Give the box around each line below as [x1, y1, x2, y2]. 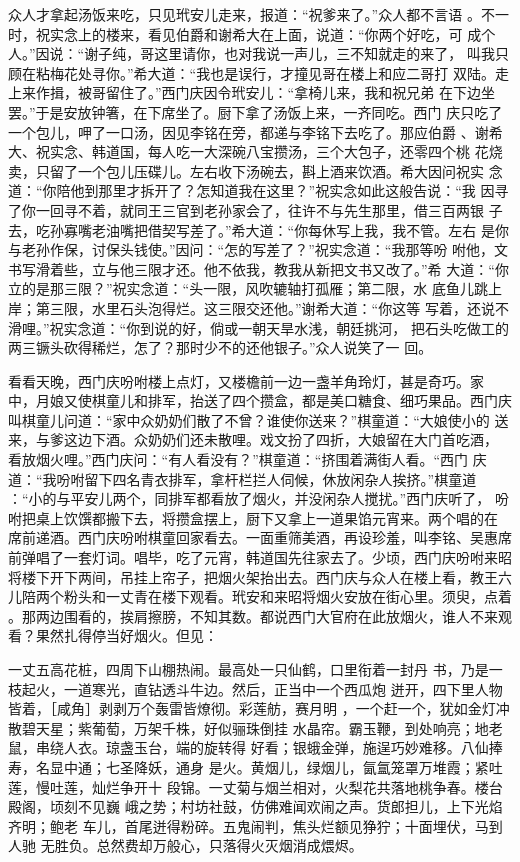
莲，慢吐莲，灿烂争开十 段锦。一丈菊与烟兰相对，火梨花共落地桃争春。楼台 [8, 776, 503, 797]
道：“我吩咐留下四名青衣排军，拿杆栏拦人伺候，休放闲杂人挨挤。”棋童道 [8, 468, 477, 489]
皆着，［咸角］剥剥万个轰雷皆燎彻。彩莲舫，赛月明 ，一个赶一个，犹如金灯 [8, 698, 496, 719]
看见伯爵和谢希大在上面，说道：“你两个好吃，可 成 [147, 23, 482, 44]
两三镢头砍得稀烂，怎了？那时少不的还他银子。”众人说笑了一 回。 [8, 337, 433, 358]
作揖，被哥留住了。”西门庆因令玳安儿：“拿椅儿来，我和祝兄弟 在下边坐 [35, 82, 495, 103]
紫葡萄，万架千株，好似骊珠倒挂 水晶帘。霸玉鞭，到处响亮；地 [77, 717, 489, 738]
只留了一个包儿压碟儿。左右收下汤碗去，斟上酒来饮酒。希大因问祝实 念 [35, 160, 503, 181]
